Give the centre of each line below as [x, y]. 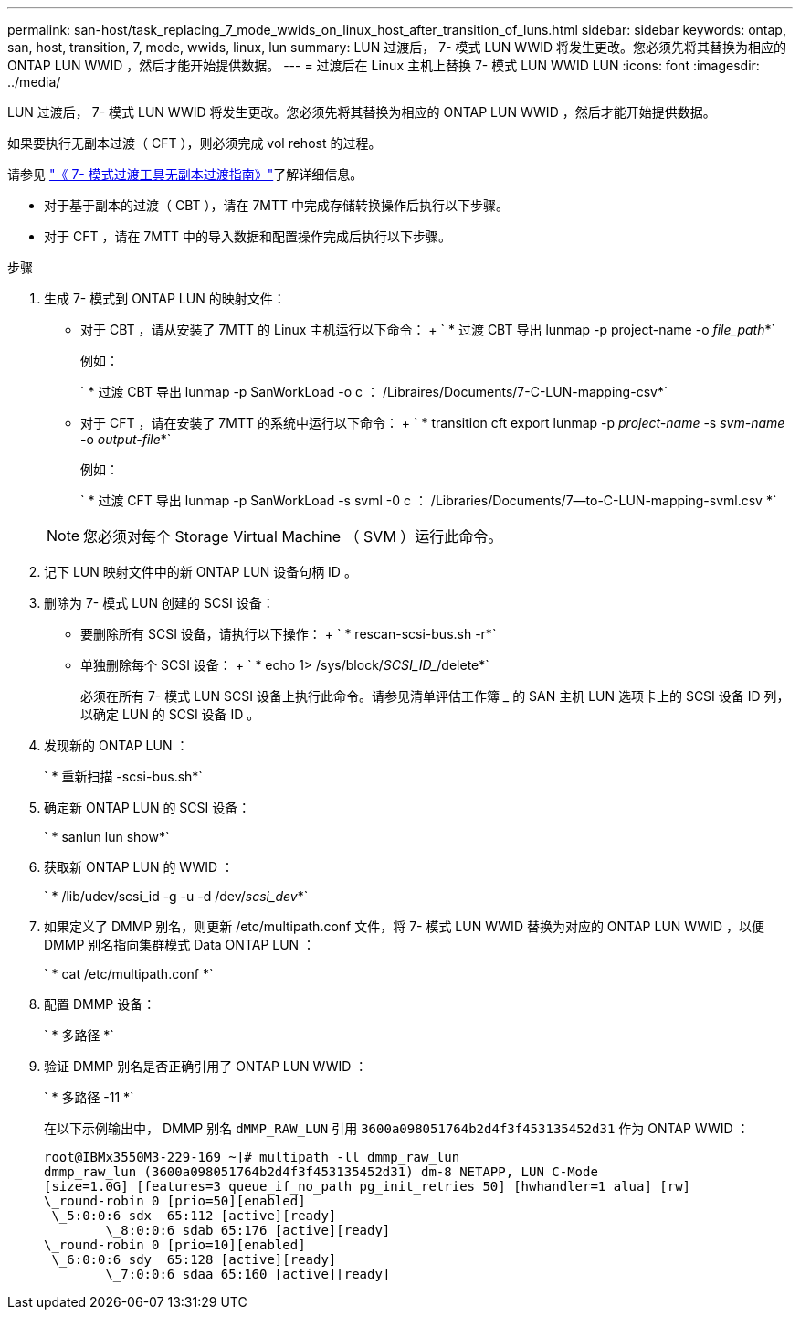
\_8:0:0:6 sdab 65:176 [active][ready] [248, 1230]
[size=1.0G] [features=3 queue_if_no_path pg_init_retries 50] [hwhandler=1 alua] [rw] [368, 1186]
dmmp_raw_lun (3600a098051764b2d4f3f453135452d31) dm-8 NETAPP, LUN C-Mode [321, 1172]
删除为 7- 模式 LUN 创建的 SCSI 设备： [159, 603]
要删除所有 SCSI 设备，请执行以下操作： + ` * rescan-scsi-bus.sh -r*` [289, 634]
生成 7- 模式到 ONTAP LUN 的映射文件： [165, 298]
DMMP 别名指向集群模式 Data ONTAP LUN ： [180, 945]
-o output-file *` [126, 439]
